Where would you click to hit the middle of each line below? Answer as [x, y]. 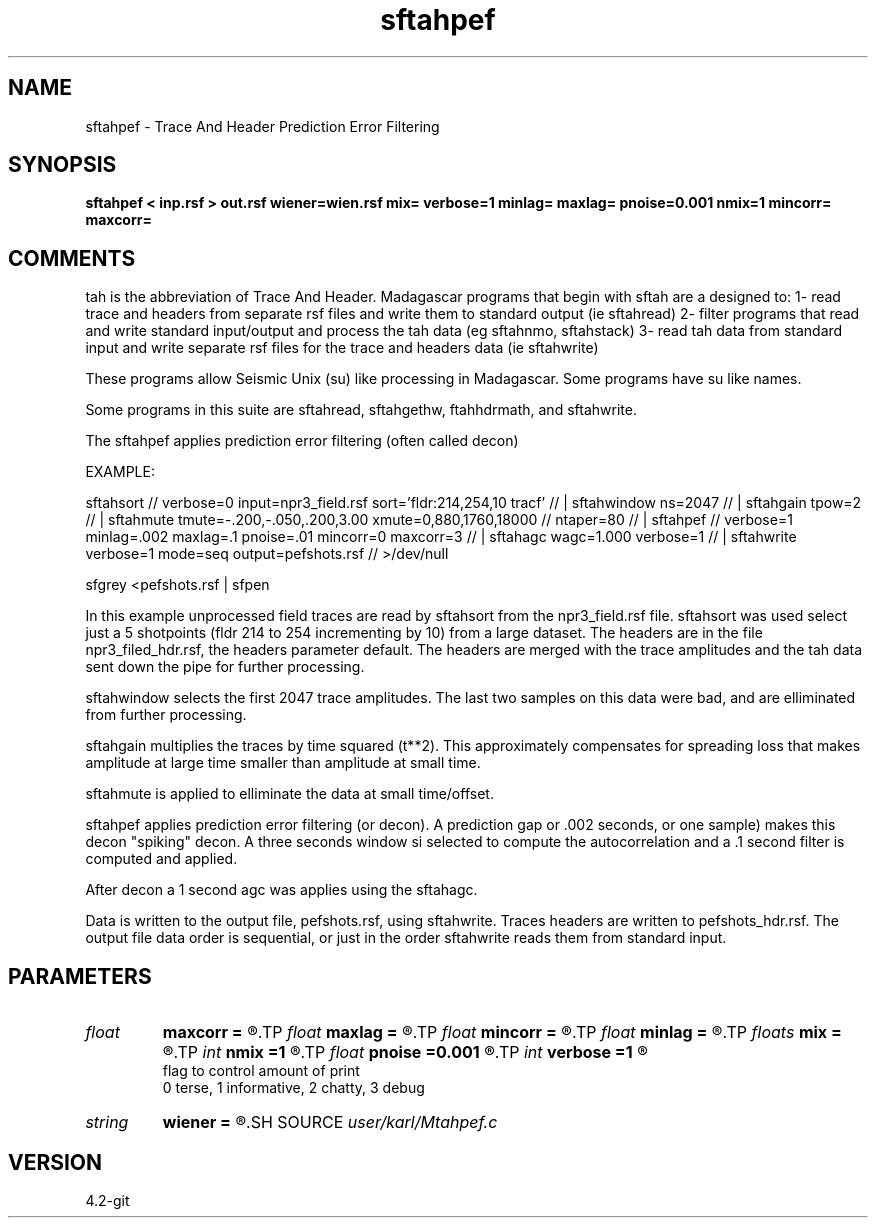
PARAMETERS [80, 976]
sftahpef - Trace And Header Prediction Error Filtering [262, 126]
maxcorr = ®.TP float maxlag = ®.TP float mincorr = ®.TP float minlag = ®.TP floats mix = [502, 1032]
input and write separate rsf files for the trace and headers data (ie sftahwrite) [342, 348]
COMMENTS [72, 258]
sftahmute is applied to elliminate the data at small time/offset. [289, 794]
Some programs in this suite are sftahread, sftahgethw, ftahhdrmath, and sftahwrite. [361, 410]
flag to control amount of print [261, 1071]
